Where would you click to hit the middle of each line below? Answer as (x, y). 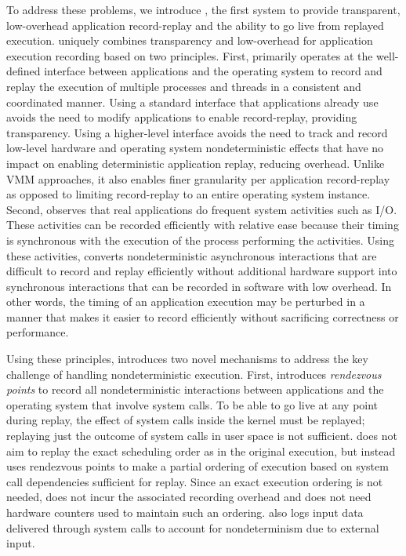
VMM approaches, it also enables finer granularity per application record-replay (198, 178)
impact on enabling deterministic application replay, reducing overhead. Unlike (196, 163)
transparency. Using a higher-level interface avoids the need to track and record (197, 132)
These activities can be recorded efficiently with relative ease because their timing (203, 225)
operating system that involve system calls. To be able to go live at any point (192, 404)
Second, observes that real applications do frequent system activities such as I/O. (202, 209)
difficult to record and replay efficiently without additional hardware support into (202, 271)
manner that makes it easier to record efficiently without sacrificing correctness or (203, 316)
